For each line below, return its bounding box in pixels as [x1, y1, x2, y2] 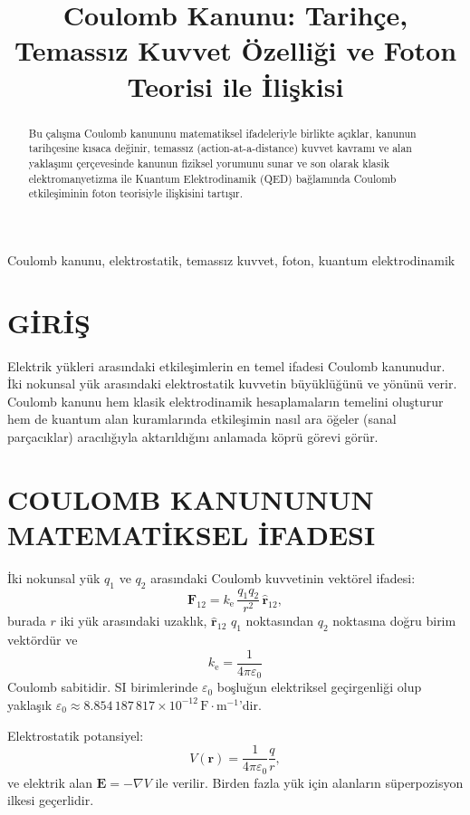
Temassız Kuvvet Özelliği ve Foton [14, 32, 457, 69]
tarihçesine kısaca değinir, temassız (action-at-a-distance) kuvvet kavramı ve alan [28, 140, 412, 156]
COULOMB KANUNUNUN [7, 480, 374, 517]
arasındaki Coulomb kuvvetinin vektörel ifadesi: [150, 568, 416, 587]
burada [7, 611, 46, 630]
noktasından [245, 611, 313, 630]
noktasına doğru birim [332, 611, 456, 630]
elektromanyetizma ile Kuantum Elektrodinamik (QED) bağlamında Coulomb [28, 170, 397, 186]
